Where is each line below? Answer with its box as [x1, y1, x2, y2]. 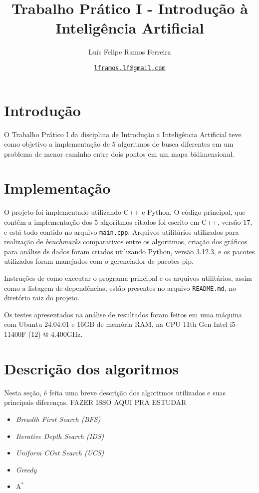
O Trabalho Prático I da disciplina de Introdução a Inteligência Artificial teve [4, 129, 242, 139]
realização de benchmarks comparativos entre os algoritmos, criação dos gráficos [4, 236, 248, 247]
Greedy [15, 464, 37, 474]
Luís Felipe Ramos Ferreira [88, 47, 171, 57]
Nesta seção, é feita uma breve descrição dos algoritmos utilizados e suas [4, 387, 226, 397]
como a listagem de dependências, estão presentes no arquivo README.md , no [4, 282, 237, 293]
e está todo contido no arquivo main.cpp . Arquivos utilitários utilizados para [4, 226, 239, 237]
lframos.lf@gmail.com [94, 64, 166, 72]
